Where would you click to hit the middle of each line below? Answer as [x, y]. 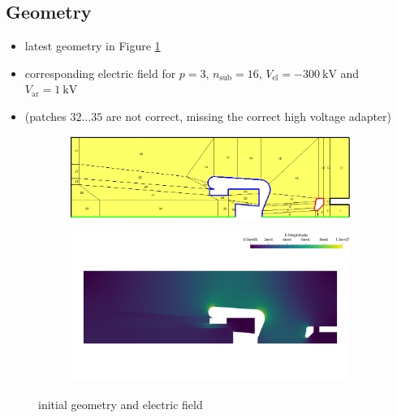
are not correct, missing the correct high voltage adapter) [249, 116]
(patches [45, 116]
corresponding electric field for [100, 73]
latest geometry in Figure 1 [93, 46]
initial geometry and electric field [121, 404]
